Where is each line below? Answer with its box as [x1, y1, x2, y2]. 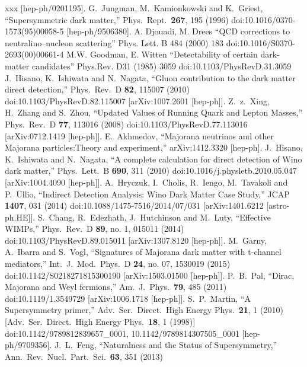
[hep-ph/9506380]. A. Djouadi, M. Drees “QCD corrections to [66, 25, 290, 37]
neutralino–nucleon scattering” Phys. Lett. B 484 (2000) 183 [5, 36, 224, 49]
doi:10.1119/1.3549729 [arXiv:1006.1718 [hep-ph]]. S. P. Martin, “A [5, 292, 251, 304]
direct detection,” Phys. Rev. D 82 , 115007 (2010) [5, 83, 190, 95]
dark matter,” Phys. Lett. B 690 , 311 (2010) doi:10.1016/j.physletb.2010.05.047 [5, 164, 297, 177]
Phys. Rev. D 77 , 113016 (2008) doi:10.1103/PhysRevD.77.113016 [5, 117, 248, 130]
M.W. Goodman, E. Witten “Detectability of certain [66, 48, 258, 60]
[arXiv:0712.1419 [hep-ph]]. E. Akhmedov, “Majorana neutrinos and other [5, 129, 274, 142]
